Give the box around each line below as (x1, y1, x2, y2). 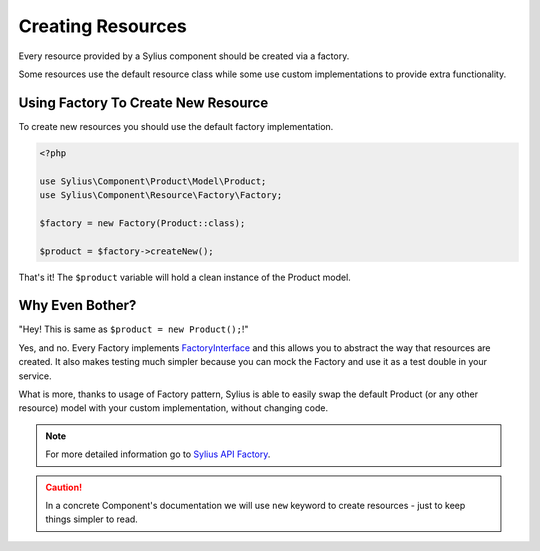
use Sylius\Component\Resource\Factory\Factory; (39, 190, 283, 200)
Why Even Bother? (18, 297, 137, 314)
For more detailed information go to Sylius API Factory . (45, 448, 271, 460)
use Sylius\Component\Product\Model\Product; (39, 175, 267, 187)
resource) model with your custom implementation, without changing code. (18, 402, 329, 414)
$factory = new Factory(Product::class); (39, 217, 246, 229)
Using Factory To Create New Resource (18, 94, 269, 111)
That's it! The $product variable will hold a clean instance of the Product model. (18, 271, 352, 283)
